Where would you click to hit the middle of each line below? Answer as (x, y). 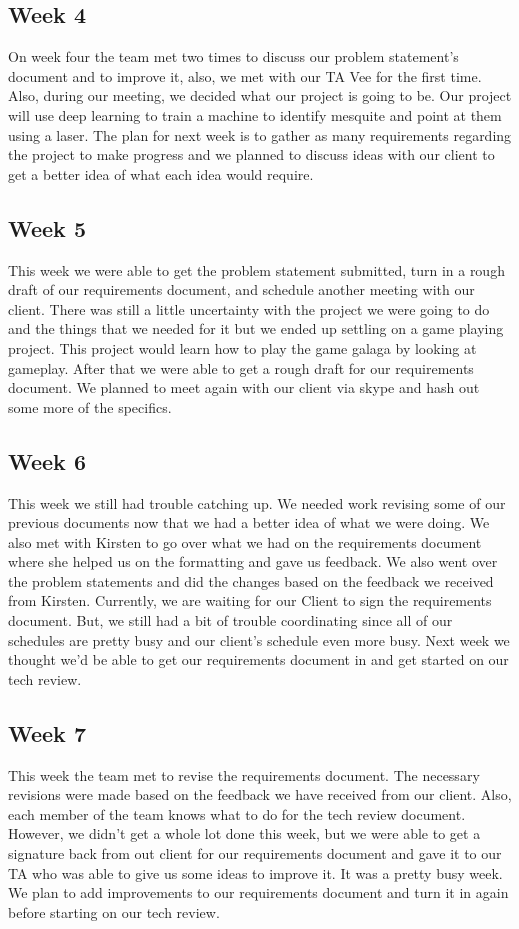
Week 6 (47, 460)
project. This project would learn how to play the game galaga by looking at (242, 347)
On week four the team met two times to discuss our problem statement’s (233, 56)
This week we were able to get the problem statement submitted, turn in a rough (256, 269)
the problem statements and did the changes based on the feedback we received (251, 580)
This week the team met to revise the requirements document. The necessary (244, 774)
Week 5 (47, 227)
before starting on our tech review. (114, 911)
